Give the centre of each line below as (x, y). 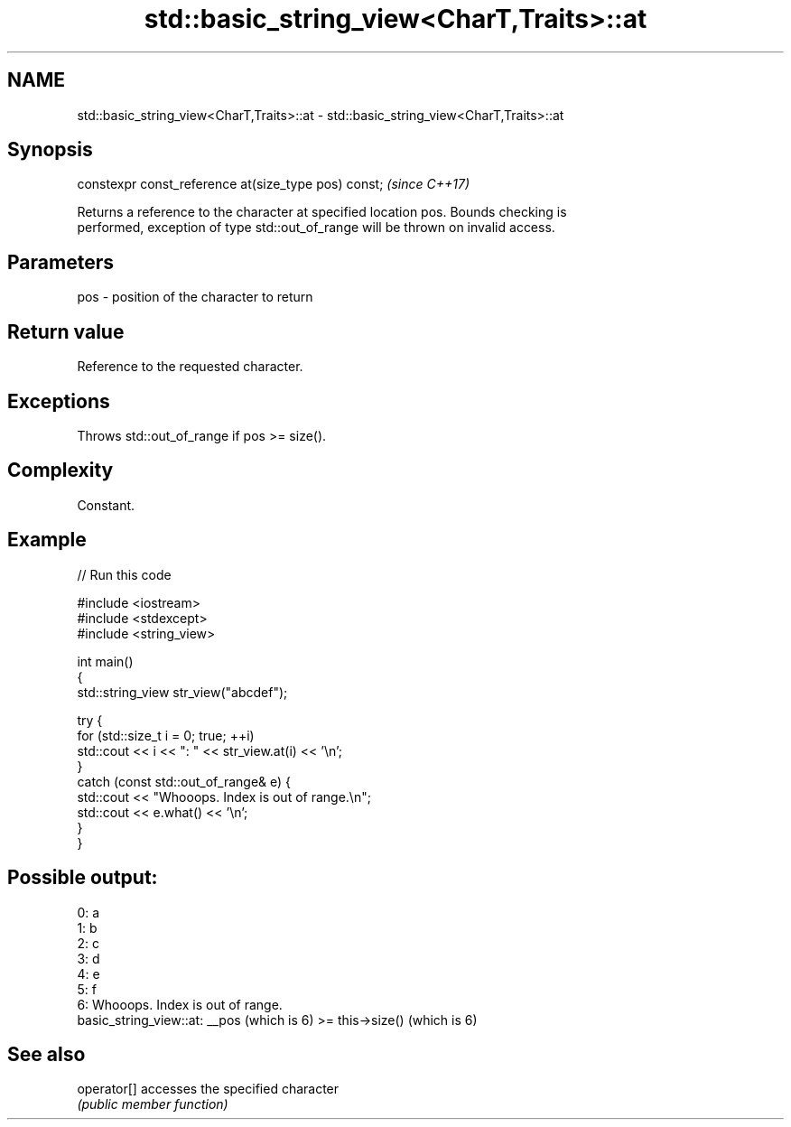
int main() (105, 661)
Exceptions (59, 401)
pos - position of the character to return (195, 297)
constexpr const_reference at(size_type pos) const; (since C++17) (274, 184)
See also (47, 1054)
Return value (66, 331)
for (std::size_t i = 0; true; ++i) (166, 735)
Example (47, 540)
